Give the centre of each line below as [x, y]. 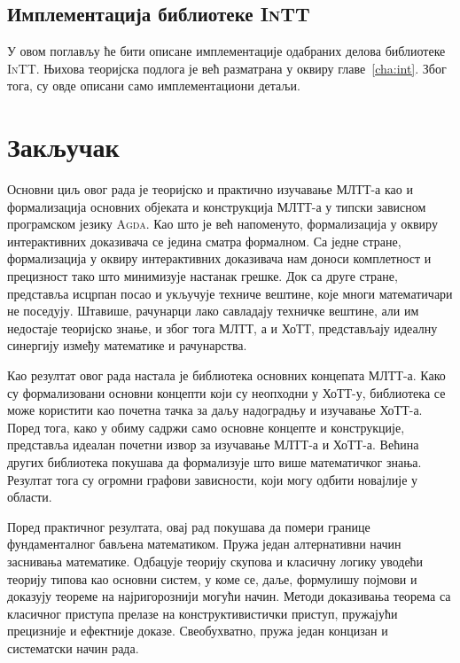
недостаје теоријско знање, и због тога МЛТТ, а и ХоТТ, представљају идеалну [222, 328]
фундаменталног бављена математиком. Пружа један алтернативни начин [204, 544]
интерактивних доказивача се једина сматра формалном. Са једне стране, [204, 241]
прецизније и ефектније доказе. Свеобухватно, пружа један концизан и [198, 631]
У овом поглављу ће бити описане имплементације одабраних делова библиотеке [226, 51]
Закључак [63, 147]
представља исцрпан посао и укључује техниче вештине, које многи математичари [230, 293]
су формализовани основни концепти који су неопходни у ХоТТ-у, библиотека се [226, 392]
